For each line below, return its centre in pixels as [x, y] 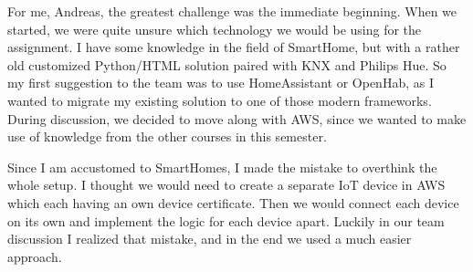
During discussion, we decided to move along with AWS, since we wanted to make [237, 118]
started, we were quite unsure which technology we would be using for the [215, 29]
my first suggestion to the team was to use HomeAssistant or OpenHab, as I [221, 83]
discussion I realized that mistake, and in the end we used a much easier [210, 239]
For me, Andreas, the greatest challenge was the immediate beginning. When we [232, 11]
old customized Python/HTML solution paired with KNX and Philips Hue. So [227, 64]
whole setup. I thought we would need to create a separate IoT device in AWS [226, 185]
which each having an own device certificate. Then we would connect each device [233, 202]
